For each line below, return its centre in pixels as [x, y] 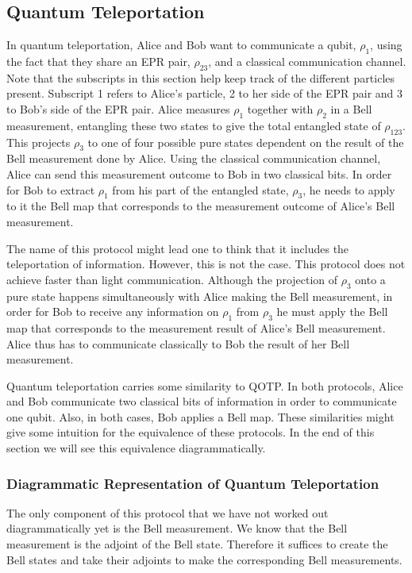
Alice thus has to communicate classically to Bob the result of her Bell [178, 343]
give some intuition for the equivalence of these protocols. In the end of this [191, 432]
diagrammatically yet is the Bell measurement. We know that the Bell [177, 528]
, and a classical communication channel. [307, 61]
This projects [39, 142]
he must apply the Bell [332, 311]
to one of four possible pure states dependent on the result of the [246, 142]
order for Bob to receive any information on [113, 311]
